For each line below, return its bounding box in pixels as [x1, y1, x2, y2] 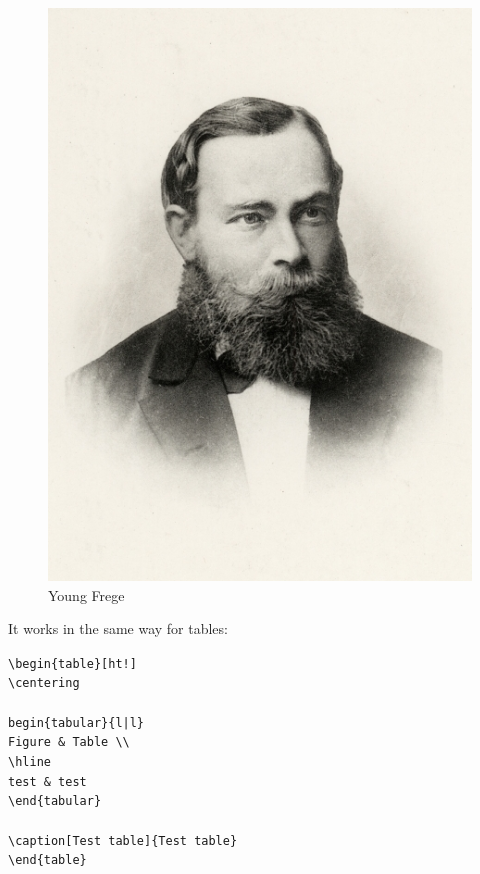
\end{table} [8, 853, 87, 868]
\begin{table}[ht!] [8, 656, 137, 671]
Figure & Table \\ [8, 735, 130, 750]
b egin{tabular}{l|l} [8, 715, 145, 730]
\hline [8, 755, 51, 770]
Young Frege [48, 584, 125, 605]
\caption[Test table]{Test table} [8, 833, 238, 848]
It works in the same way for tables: [8, 618, 228, 639]
